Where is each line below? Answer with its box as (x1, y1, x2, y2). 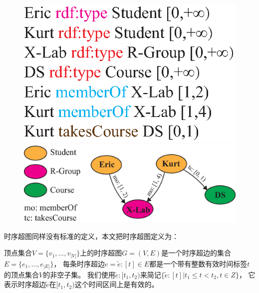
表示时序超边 (4, 279, 46, 289)
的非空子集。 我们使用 (43, 269, 115, 279)
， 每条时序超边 (53, 258, 105, 268)
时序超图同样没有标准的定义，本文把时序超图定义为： (4, 230, 179, 241)
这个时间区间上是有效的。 (74, 279, 159, 289)
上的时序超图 (80, 247, 122, 258)
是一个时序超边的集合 (161, 247, 232, 258)
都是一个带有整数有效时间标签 (149, 258, 248, 268)
